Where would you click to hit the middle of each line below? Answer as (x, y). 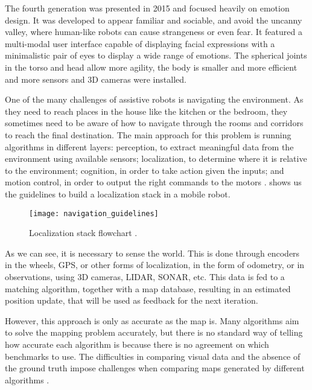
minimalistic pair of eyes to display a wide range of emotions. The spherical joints (156, 55)
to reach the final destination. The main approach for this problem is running (148, 134)
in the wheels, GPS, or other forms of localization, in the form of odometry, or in (155, 265)
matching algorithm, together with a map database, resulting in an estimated (148, 288)
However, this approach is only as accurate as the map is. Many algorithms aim (152, 320)
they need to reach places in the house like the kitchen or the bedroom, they (146, 111)
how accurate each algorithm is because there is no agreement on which (137, 344)
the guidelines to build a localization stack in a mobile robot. (118, 193)
